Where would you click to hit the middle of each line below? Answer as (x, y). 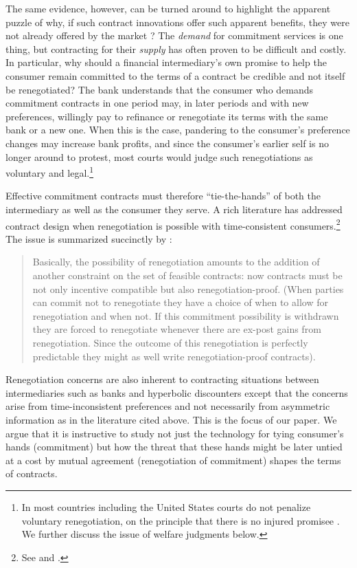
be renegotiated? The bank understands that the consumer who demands (160, 89)
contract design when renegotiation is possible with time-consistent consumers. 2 (173, 224)
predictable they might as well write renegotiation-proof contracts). (174, 356)
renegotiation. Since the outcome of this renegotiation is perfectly (170, 342)
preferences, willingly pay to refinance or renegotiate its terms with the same (167, 116)
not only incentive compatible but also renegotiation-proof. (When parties (188, 288)
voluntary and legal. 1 (50, 172)
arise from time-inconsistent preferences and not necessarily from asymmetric (168, 406)
